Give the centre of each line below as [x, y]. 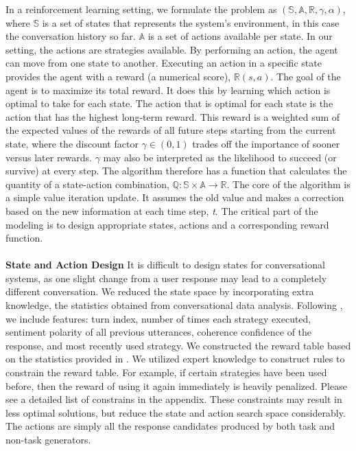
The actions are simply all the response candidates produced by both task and [170, 426]
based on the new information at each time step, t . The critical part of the [162, 210]
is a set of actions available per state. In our [240, 36]
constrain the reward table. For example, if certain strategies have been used [166, 372]
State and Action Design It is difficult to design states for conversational [165, 265]
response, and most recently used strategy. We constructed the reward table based [178, 345]
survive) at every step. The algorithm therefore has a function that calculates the [176, 171]
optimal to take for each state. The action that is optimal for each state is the [169, 103]
